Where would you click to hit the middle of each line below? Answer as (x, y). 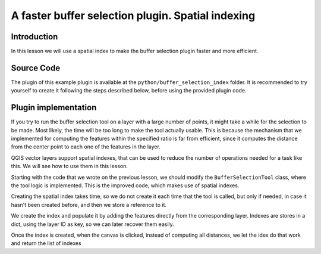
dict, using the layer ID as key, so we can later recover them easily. (93, 224)
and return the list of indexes (46, 243)
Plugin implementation (54, 108)
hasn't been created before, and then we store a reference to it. (89, 205)
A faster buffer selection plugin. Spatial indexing (133, 16)
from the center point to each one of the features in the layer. (86, 147)
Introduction (34, 37)
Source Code (36, 68)
